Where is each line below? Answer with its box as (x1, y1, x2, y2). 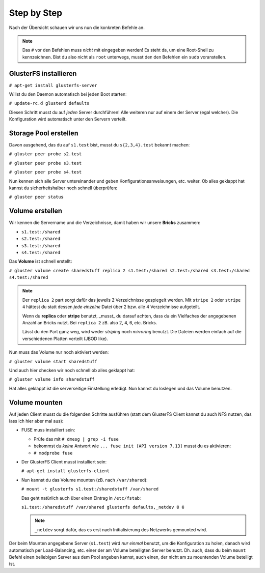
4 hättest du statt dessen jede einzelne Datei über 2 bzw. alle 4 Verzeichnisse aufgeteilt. (22, 304, 201, 310)
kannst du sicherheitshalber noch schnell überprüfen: (9, 185, 118, 191)
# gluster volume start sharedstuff (9, 359, 98, 364)
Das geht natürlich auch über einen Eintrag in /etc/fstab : (21, 495, 141, 501)
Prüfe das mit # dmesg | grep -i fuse (33, 436, 119, 442)
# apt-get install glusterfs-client (21, 468, 110, 474)
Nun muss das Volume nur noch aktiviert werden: (9, 349, 109, 355)
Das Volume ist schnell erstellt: (9, 258, 72, 264)
